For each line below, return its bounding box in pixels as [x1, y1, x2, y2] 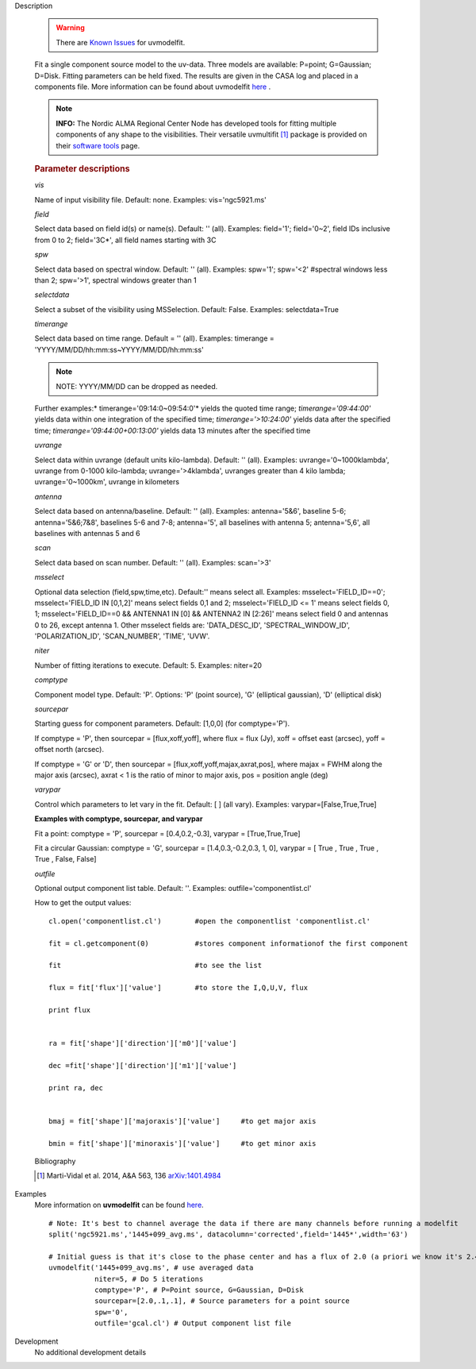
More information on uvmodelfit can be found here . [34, 1200, 204, 1210]
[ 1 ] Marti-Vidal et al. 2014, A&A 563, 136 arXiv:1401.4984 [36, 1171, 221, 1181]
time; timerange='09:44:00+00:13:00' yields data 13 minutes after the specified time [34, 426, 311, 435]
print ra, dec [48, 1083, 103, 1092]
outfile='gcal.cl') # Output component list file [94, 1319, 291, 1328]
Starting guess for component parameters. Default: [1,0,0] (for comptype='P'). [34, 719, 290, 728]
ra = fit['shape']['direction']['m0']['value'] [48, 1039, 237, 1048]
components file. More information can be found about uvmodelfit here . [34, 82, 271, 91]
